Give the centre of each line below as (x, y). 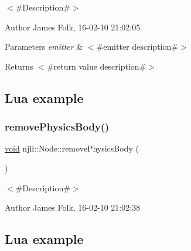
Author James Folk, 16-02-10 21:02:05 (73, 27)
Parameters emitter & (44, 47)
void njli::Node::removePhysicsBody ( (72, 148)
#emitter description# (137, 47)
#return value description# (96, 66)
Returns (19, 66)
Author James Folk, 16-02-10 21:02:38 (73, 207)
